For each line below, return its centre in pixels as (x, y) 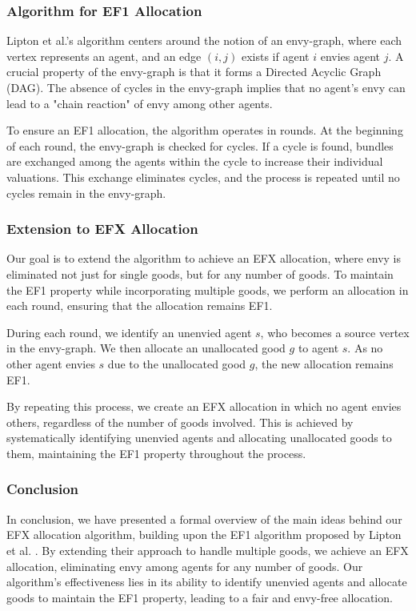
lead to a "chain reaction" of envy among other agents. (140, 103)
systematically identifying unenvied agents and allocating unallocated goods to (199, 438)
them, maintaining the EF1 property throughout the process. (156, 453)
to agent (318, 348)
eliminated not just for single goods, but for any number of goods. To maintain (200, 273)
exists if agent (275, 56)
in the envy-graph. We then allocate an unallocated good (146, 348)
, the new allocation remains (324, 363)
